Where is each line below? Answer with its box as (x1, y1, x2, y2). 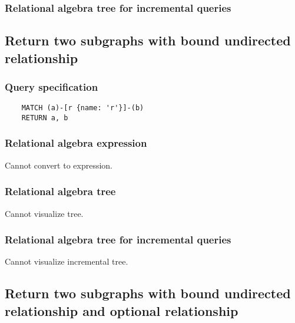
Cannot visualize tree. (5, 207, 84, 219)
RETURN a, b (21, 113, 68, 122)
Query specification (5, 79, 98, 94)
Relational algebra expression (5, 136, 147, 150)
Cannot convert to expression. (5, 159, 113, 171)
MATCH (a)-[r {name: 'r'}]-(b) (21, 104, 144, 113)
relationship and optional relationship (5, 301, 238, 319)
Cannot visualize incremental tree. (5, 255, 128, 268)
